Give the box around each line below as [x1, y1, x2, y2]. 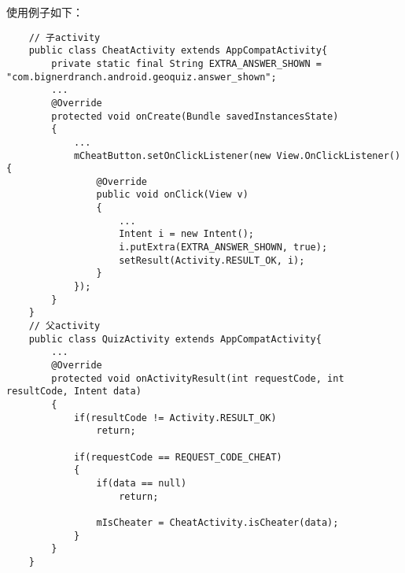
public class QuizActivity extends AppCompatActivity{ [28, 333, 322, 345]
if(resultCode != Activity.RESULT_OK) [73, 412, 277, 423]
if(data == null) [96, 477, 187, 489]
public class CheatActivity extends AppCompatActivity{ [28, 45, 328, 57]
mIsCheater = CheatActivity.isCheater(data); [96, 516, 339, 528]
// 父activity [28, 320, 101, 332]
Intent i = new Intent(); [119, 228, 254, 240]
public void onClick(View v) [96, 189, 249, 201]
